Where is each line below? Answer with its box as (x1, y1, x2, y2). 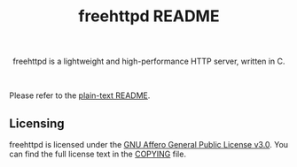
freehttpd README (78, 6, 220, 27)
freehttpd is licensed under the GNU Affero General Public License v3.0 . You (9, 140, 289, 149)
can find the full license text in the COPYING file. (9, 148, 186, 159)
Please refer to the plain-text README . (9, 90, 151, 101)
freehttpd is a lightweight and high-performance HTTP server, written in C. (12, 56, 285, 67)
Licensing (9, 116, 65, 131)
